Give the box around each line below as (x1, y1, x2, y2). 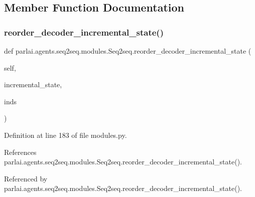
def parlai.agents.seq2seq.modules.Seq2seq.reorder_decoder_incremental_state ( (4, 46, 251, 56)
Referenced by (4, 173, 48, 183)
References (4, 146, 37, 157)
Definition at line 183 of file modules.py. (4, 129, 127, 140)
